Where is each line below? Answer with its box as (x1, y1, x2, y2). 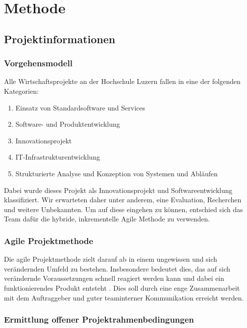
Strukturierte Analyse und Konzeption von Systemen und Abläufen (15, 168, 218, 178)
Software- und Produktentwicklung (15, 119, 120, 129)
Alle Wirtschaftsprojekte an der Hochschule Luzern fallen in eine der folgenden (4, 76, 241, 86)
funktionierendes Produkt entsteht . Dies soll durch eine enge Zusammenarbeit (4, 282, 240, 293)
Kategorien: (4, 85, 39, 96)
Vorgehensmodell (4, 57, 73, 69)
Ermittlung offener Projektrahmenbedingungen (4, 313, 194, 326)
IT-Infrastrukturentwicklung (15, 152, 100, 162)
